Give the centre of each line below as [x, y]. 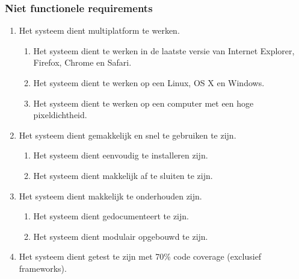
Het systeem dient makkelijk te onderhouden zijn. [110, 196]
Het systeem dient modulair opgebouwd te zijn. [121, 236]
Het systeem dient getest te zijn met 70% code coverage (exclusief [140, 256]
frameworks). [43, 268]
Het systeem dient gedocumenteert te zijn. [111, 216]
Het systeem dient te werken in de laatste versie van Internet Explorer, [164, 50]
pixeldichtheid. [60, 115]
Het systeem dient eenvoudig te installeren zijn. [121, 155]
